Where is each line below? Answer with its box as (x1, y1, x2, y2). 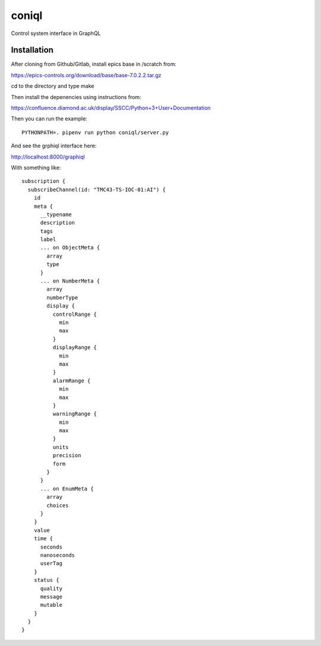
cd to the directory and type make (11, 83, 95, 90)
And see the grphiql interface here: (11, 142, 97, 150)
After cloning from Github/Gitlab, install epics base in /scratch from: (11, 61, 177, 68)
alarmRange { (52, 377, 91, 384)
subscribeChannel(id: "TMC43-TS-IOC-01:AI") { (27, 186, 166, 193)
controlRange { (52, 311, 97, 318)
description (40, 220, 75, 226)
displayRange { (52, 344, 97, 351)
